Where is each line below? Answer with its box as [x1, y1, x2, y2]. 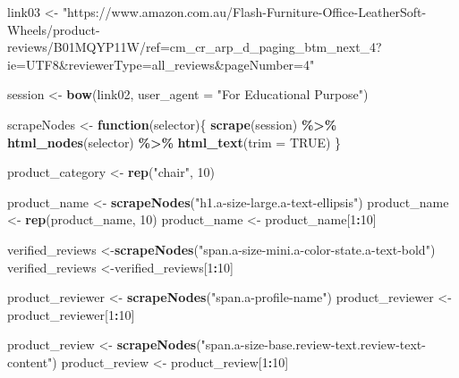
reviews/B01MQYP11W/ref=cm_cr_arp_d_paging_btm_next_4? [7, 38, 382, 56]
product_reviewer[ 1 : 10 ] [7, 305, 135, 323]
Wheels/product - [7, 20, 100, 38]
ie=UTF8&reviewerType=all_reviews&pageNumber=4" [7, 55, 315, 73]
